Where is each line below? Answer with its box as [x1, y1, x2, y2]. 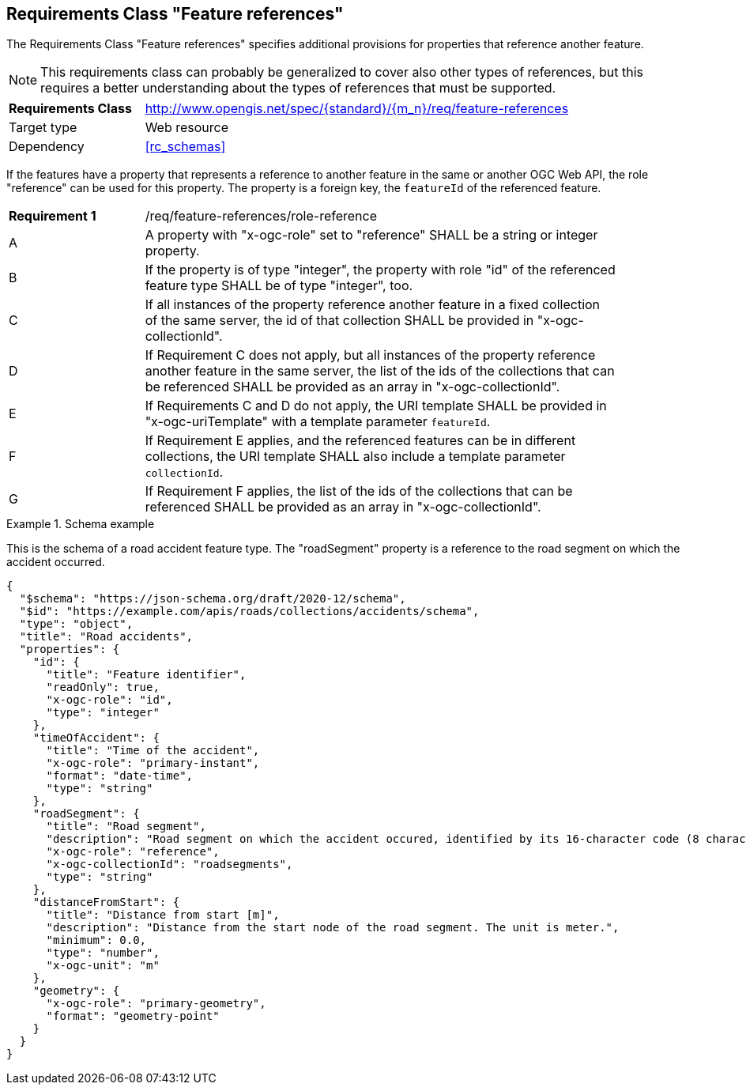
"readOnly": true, [46, 681, 160, 694]
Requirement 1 [9, 208, 96, 225]
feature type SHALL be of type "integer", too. [145, 277, 413, 294]
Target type [9, 119, 77, 136]
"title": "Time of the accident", [46, 744, 260, 757]
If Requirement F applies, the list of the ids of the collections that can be [145, 483, 573, 500]
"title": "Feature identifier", [46, 668, 247, 681]
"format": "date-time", [46, 769, 194, 783]
